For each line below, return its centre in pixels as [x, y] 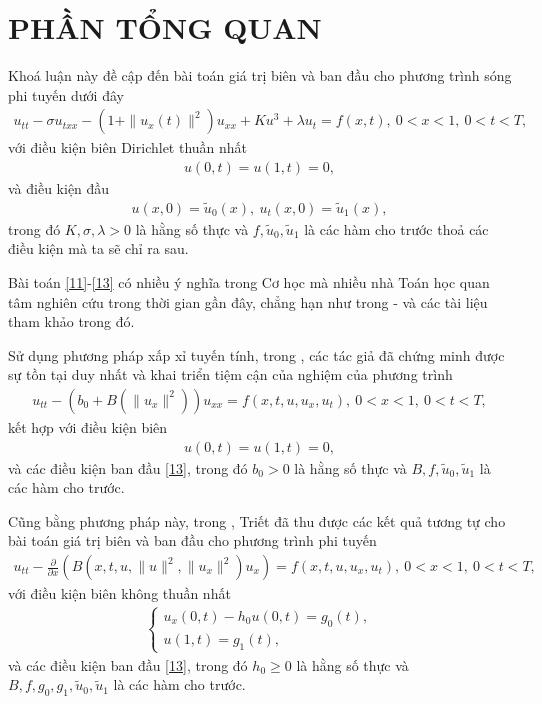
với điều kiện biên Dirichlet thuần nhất [128, 147]
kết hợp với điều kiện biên [88, 427]
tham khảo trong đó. [71, 321]
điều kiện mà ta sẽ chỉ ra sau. [98, 248]
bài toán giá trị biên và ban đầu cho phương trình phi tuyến [192, 540]
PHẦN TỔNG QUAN [165, 27]
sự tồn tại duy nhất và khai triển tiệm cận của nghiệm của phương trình [230, 374]
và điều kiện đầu [59, 187]
